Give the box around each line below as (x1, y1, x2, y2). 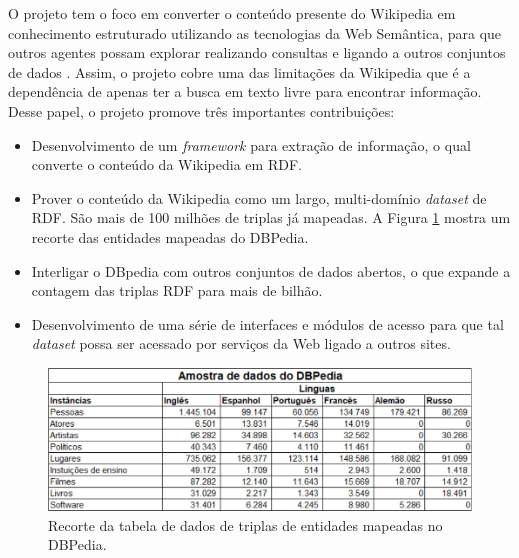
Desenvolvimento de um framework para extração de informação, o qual (31, 134, 471, 155)
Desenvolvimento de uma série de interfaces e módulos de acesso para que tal (31, 313, 504, 334)
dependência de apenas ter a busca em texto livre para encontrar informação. (8, 81, 482, 102)
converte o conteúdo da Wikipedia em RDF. (31, 154, 302, 175)
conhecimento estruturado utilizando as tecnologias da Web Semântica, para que (8, 22, 502, 43)
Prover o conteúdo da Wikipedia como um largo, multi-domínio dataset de (31, 187, 487, 208)
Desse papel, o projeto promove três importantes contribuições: (8, 100, 395, 121)
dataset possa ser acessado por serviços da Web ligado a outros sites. (31, 333, 451, 354)
